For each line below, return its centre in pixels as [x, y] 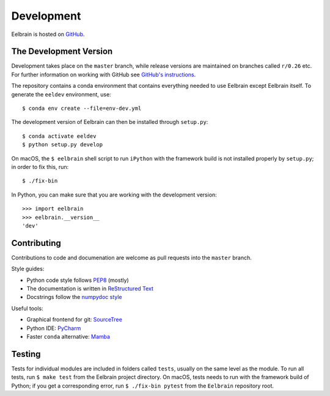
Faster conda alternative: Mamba [68, 336]
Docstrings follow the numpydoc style [74, 297]
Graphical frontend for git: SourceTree [74, 320]
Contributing [36, 243]
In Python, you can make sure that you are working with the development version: [114, 195]
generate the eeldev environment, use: [61, 94]
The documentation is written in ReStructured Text [90, 289]
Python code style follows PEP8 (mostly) [78, 280]
